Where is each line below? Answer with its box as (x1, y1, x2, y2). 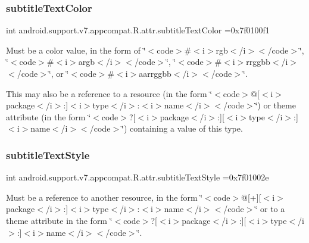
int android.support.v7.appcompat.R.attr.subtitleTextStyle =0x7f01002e (6, 171, 269, 183)
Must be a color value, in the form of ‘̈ (6, 43, 146, 56)
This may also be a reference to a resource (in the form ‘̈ (6, 87, 213, 99)
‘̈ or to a (255, 202, 285, 215)
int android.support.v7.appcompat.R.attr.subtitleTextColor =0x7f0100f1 (6, 24, 270, 36)
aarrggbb (139, 67, 171, 79)
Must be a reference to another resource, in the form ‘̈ (6, 191, 203, 203)
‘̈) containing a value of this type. (121, 122, 243, 135)
